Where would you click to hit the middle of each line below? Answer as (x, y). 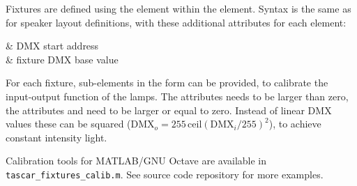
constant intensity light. (56, 137)
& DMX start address (52, 46)
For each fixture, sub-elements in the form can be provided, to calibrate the (167, 83)
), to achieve (295, 124)
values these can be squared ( (68, 124)
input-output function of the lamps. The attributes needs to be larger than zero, (177, 96)
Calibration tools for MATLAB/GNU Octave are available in (136, 161)
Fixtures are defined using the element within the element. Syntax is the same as (178, 8)
